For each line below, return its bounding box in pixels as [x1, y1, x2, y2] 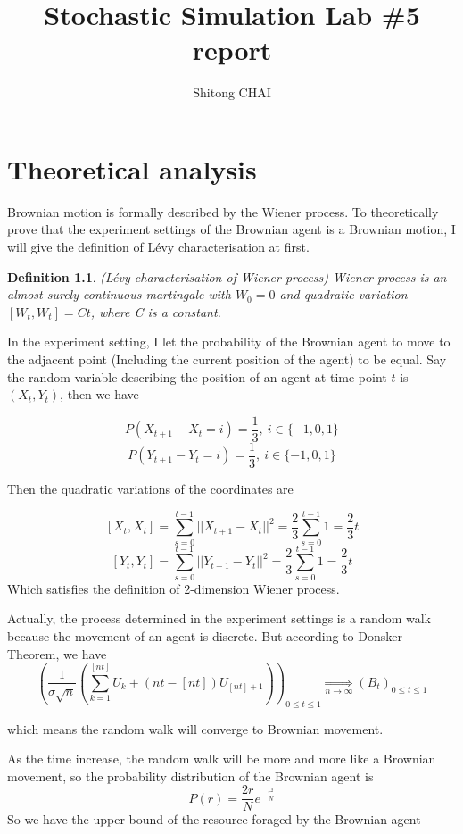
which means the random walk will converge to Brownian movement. [7, 719, 384, 738]
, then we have [60, 385, 139, 404]
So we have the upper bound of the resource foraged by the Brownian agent [7, 810, 421, 829]
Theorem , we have [7, 644, 107, 663]
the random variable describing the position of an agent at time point [7, 367, 387, 386]
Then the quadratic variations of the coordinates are [7, 479, 294, 497]
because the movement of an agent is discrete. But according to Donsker [7, 626, 402, 645]
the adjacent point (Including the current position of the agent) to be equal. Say [7, 350, 447, 368]
